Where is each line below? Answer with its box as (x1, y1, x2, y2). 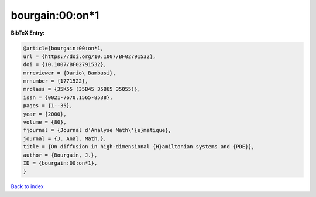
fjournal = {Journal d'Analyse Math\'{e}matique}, (23, 127, 172, 134)
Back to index (11, 183, 44, 190)
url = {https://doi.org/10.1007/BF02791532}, (23, 53, 156, 60)
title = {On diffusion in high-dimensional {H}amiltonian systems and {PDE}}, (23, 144, 255, 150)
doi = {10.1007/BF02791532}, (23, 62, 107, 68)
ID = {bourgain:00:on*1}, (23, 160, 98, 167)
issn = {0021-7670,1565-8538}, (23, 94, 114, 101)
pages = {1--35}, (23, 103, 73, 109)
